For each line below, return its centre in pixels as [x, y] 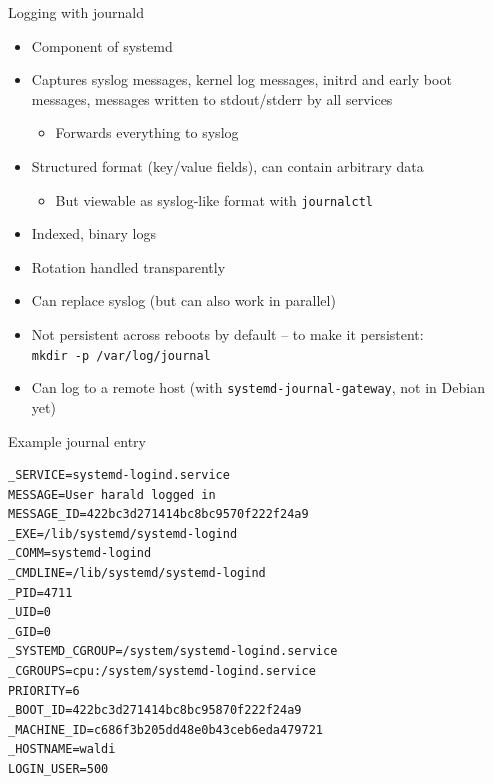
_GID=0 [29, 631]
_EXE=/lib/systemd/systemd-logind [123, 533]
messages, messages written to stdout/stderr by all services [212, 98]
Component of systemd [102, 45]
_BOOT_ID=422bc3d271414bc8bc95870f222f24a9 [155, 710]
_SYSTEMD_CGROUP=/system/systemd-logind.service [173, 651]
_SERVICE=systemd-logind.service [119, 475]
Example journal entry [77, 440]
